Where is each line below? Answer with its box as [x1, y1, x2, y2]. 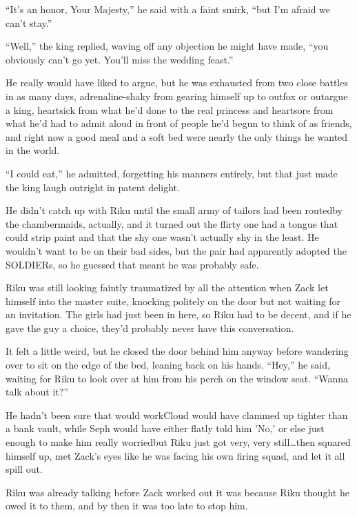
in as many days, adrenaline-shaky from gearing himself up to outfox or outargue [6, 88, 348, 103]
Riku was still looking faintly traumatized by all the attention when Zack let [6, 280, 329, 295]
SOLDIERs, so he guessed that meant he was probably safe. [6, 257, 259, 271]
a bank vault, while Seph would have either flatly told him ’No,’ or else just [6, 421, 325, 436]
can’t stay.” [6, 15, 52, 30]
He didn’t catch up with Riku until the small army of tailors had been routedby [6, 203, 343, 217]
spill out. [6, 462, 43, 476]
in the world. [6, 143, 60, 157]
